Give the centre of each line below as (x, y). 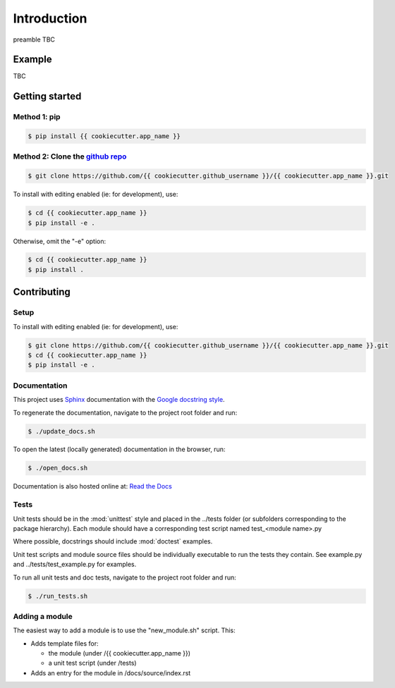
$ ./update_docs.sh (61, 431)
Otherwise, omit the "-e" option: (60, 241)
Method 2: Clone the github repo (70, 156)
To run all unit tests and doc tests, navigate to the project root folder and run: (124, 577)
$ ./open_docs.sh (58, 468)
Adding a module (43, 616)
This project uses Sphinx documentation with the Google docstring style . (119, 400)
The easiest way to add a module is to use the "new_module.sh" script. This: (124, 630)
